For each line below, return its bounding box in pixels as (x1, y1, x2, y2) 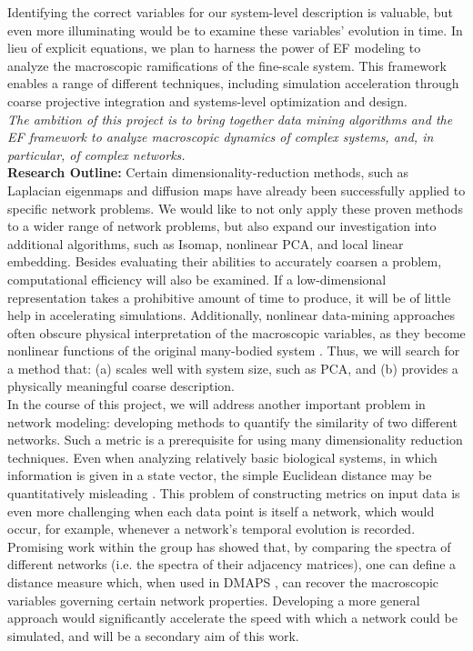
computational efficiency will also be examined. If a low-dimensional (7, 269, 387, 288)
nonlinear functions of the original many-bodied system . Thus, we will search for (7, 341, 460, 360)
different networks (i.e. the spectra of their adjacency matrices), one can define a (7, 555, 457, 574)
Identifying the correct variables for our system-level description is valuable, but (7, 3, 453, 21)
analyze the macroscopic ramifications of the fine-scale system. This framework (7, 55, 447, 75)
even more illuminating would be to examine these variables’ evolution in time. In (7, 20, 463, 39)
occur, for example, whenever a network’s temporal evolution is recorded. (7, 519, 416, 538)
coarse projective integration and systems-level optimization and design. (7, 91, 408, 110)
